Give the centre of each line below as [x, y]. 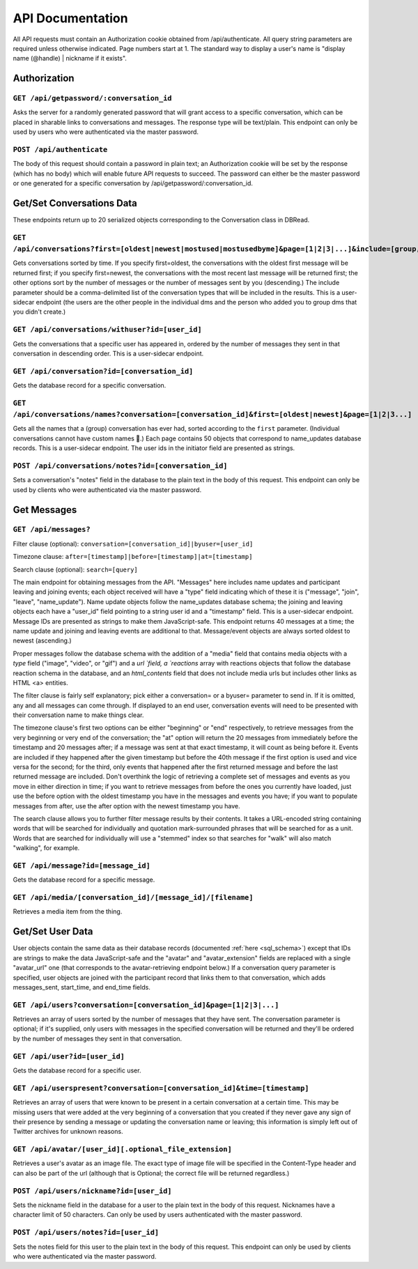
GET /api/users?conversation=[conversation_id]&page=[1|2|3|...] [146, 1005]
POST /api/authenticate [60, 150]
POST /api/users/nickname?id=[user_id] [92, 1191]
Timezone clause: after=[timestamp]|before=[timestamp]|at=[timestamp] [133, 557]
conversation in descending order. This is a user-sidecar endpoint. [108, 353]
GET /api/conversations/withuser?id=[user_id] [107, 330]
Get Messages [45, 510]
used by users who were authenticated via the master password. [106, 132]
